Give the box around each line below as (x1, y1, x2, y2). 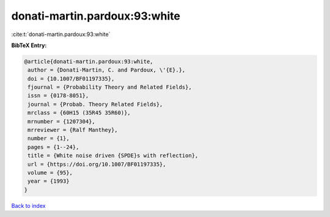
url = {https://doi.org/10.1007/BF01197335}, (28, 161, 166, 167)
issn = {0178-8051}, (28, 92, 89, 99)
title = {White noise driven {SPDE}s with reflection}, (28, 152, 199, 159)
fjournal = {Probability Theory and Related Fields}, (28, 84, 192, 91)
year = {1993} (28, 178, 70, 185)
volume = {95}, (28, 169, 73, 176)
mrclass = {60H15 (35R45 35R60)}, (28, 109, 131, 116)
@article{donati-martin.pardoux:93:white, (24, 58, 153, 65)
